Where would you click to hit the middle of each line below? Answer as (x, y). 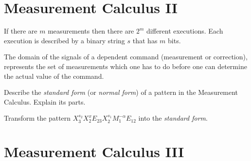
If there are (21, 31)
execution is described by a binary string (64, 40)
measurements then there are (91, 31)
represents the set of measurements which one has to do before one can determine (125, 66)
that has (145, 40)
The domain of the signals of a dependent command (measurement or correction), (126, 57)
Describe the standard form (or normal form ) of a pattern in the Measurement (121, 92)
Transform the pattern (37, 118)
